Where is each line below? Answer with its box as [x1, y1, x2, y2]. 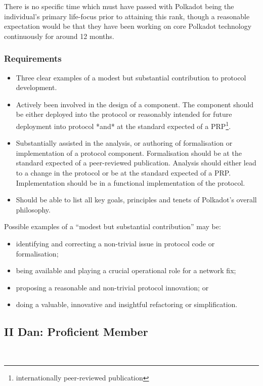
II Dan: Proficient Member [4, 324, 148, 339]
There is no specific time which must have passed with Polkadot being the [4, 1, 234, 11]
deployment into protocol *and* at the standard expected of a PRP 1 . [16, 119, 231, 131]
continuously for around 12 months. [4, 30, 114, 41]
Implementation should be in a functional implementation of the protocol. [16, 177, 245, 188]
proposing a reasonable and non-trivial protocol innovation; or [16, 282, 209, 292]
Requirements [4, 52, 62, 65]
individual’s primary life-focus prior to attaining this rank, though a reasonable [4, 11, 250, 21]
